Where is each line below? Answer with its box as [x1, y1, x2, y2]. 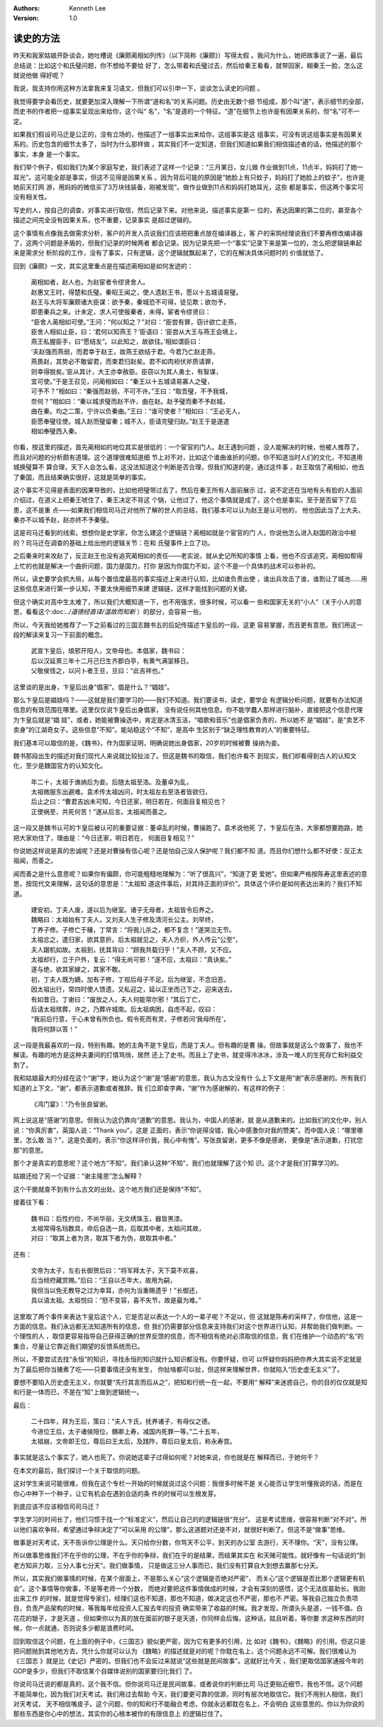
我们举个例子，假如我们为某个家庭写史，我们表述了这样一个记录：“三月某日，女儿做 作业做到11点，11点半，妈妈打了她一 [13, 163, 363, 172]
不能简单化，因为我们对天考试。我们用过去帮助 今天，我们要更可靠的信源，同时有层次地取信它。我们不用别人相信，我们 [13, 1689, 363, 1698]
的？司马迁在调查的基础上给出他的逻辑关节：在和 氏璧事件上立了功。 [13, 538, 214, 547]
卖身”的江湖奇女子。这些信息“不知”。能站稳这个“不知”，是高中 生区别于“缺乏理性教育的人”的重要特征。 [13, 725, 314, 734]
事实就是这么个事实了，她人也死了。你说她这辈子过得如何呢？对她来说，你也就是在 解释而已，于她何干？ [13, 1453, 319, 1462]
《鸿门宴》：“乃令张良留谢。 [30, 1100, 112, 1109]
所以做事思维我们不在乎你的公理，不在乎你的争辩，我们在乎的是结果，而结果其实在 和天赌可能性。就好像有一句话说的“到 [13, 1551, 366, 1559]
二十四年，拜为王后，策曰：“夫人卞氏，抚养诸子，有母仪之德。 [30, 1417, 214, 1426]
